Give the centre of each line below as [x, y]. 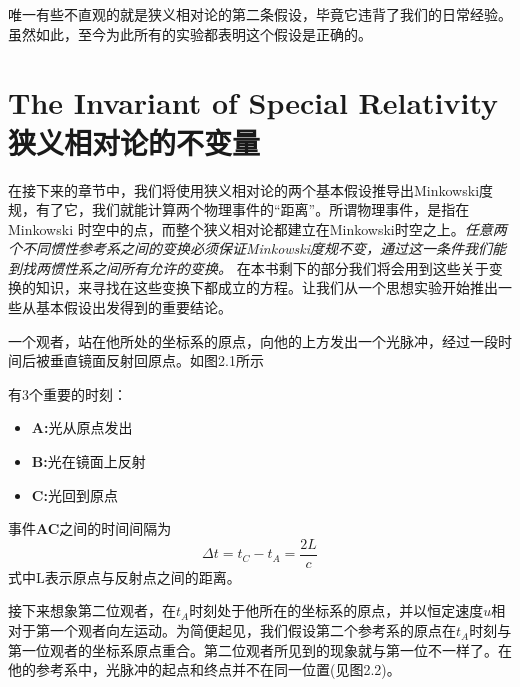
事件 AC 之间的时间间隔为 [90, 528]
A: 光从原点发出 [82, 427]
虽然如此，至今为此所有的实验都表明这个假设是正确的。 [190, 33]
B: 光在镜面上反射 [88, 461]
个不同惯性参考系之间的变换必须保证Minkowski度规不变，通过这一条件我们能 [257, 248]
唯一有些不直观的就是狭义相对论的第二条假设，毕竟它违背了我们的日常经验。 [260, 14]
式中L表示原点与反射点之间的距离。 [124, 576]
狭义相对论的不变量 [134, 141]
